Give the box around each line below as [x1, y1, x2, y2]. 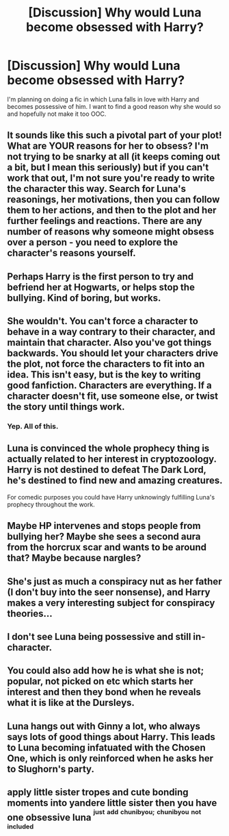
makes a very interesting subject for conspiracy [7, 597, 215, 608]
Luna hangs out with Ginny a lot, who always [7, 720, 200, 732]
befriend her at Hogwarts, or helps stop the [7, 281, 195, 293]
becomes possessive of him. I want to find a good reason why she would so [7, 102, 221, 110]
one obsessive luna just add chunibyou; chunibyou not [7, 808, 202, 824]
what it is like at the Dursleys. [7, 697, 135, 709]
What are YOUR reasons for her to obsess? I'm [7, 140, 209, 152]
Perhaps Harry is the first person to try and [7, 271, 194, 282]
